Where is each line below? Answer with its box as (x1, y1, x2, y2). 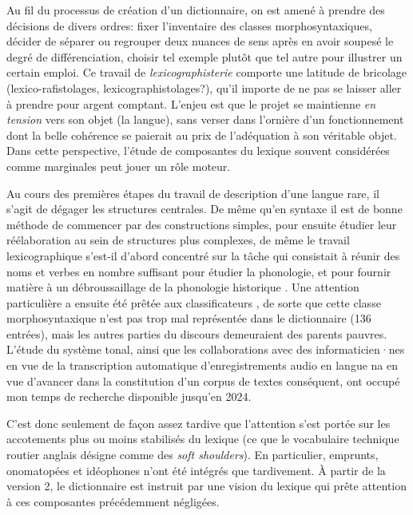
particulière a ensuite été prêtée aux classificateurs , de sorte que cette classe (6, 294, 381, 311)
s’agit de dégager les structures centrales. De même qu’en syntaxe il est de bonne (6, 200, 403, 217)
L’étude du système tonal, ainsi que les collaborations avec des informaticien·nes (6, 341, 405, 358)
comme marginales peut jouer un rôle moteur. (6, 157, 231, 174)
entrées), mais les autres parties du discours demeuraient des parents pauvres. (6, 325, 387, 342)
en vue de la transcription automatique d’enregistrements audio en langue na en (6, 357, 399, 374)
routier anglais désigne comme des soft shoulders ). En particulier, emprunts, (6, 446, 379, 463)
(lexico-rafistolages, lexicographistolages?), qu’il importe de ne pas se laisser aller (6, 79, 402, 96)
